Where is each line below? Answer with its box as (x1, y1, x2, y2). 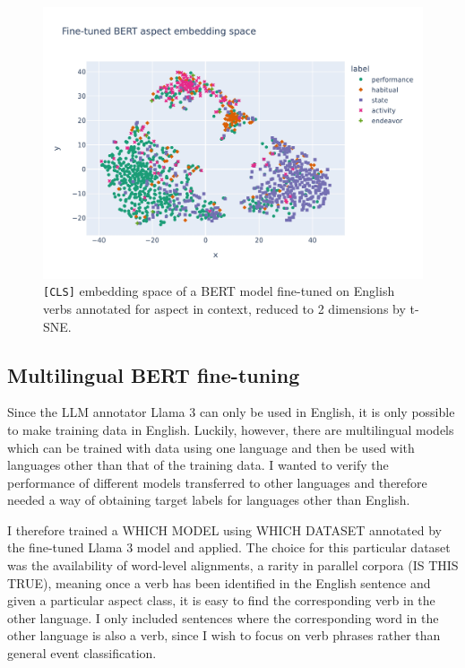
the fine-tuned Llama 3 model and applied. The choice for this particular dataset (7, 538, 451, 557)
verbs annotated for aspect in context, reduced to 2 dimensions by (43, 299, 406, 317)
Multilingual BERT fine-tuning (7, 360, 300, 388)
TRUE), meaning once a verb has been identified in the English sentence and (7, 573, 431, 592)
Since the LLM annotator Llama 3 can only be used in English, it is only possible (7, 403, 455, 421)
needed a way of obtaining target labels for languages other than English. (7, 490, 410, 509)
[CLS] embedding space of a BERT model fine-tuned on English (43, 282, 395, 300)
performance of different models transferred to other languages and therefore (7, 473, 427, 491)
